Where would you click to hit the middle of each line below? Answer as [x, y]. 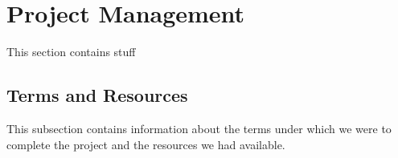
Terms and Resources [97, 95]
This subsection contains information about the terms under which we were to [199, 128]
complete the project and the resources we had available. [146, 144]
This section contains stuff [71, 52]
